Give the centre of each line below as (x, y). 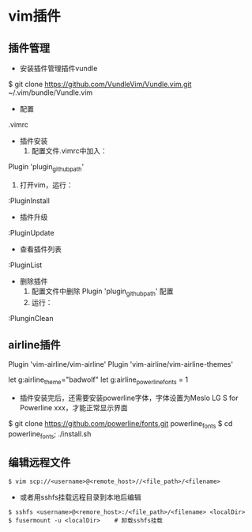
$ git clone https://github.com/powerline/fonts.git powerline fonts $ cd (120, 424)
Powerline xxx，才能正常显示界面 (73, 408)
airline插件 (34, 345)
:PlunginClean (31, 318)
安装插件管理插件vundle (58, 68)
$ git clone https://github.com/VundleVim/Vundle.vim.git (100, 84)
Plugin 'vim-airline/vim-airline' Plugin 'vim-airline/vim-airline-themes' (121, 364)
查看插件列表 (40, 249)
